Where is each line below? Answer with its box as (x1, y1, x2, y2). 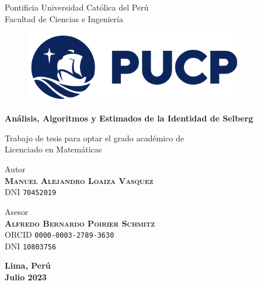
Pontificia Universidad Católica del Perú (5, 1, 149, 13)
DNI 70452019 (5, 186, 57, 198)
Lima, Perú (5, 259, 51, 272)
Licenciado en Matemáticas (5, 143, 102, 155)
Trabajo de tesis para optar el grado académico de (5, 131, 184, 144)
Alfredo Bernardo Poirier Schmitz (5, 217, 155, 229)
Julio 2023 (5, 271, 47, 283)
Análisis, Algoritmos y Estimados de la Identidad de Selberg (5, 112, 253, 124)
